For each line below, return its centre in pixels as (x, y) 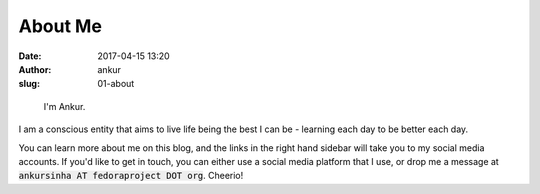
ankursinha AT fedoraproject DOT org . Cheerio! (131, 176)
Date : (30, 56)
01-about (116, 84)
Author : (35, 69)
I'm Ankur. (64, 106)
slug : (29, 84)
